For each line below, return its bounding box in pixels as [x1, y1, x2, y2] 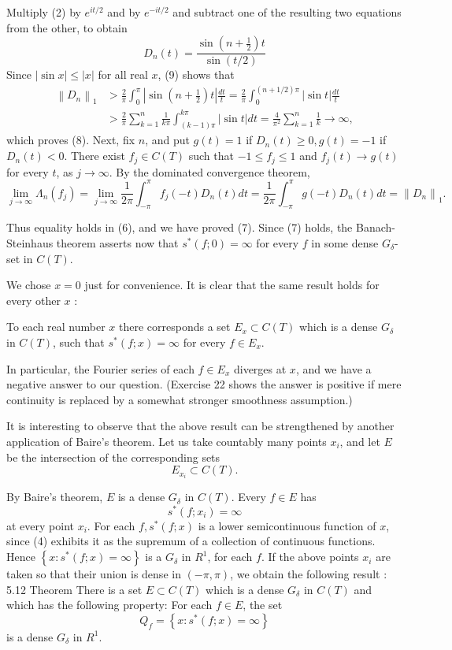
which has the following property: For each [6, 596, 213, 613]
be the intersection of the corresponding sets [6, 448, 220, 465]
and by [107, 4, 141, 20]
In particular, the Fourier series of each [6, 360, 195, 377]
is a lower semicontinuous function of [198, 517, 376, 533]
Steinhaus [6, 235, 54, 251]
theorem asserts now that [56, 235, 179, 251]
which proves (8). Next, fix [6, 132, 135, 148]
